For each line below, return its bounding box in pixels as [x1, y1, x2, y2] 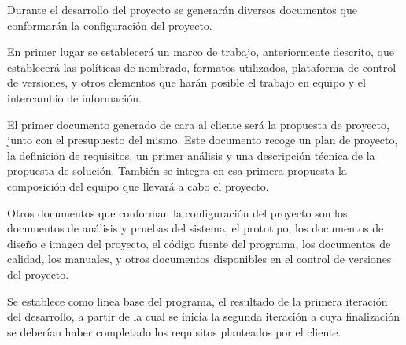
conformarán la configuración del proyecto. [7, 17, 212, 33]
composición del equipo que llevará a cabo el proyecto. [7, 177, 269, 194]
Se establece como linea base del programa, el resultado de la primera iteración [7, 292, 388, 309]
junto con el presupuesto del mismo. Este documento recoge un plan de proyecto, [7, 132, 398, 148]
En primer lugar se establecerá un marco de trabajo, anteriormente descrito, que [7, 43, 394, 60]
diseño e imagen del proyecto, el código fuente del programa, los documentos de [7, 235, 391, 251]
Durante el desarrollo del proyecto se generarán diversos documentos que [7, 2, 357, 17]
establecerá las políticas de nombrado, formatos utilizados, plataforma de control [7, 58, 397, 75]
